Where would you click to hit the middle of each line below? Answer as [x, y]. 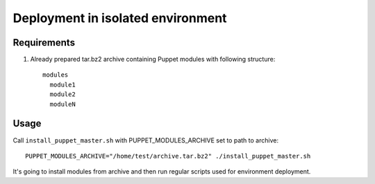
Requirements [44, 43]
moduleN [62, 104]
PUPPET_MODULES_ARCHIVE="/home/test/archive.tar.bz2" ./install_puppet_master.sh [168, 156]
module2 [62, 94]
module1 [62, 84]
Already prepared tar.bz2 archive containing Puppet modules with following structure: [153, 59]
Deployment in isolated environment [120, 18]
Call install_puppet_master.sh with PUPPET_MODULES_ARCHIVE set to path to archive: [146, 140]
